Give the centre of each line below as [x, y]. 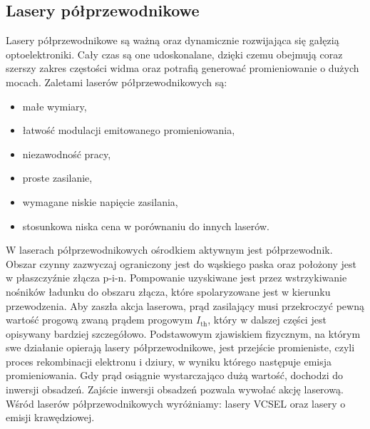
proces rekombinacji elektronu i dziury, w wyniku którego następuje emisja [169, 361]
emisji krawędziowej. [50, 417]
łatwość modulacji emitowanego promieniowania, [129, 130]
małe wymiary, [55, 106]
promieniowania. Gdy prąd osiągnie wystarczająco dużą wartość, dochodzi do [175, 375]
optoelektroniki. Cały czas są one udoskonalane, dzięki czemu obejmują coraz [174, 54]
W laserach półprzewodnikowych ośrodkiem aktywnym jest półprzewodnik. [169, 250]
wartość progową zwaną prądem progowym [99, 320]
